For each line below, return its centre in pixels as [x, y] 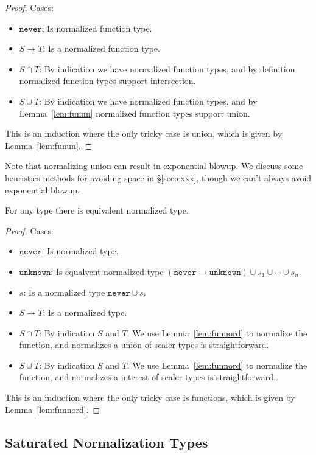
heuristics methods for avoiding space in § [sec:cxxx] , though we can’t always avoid [158, 177]
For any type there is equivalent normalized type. [97, 210]
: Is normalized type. [80, 251]
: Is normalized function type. [97, 28]
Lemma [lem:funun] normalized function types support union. [135, 113]
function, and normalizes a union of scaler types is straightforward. [144, 345]
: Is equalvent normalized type [107, 271]
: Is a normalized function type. [101, 48]
